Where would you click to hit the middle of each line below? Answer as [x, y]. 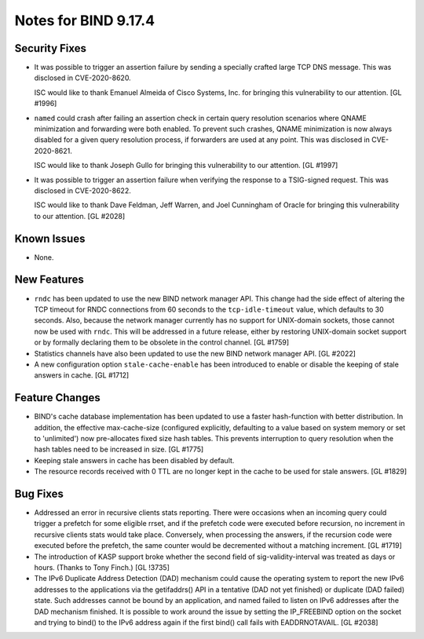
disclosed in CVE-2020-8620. [82, 78]
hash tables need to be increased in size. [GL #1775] [119, 449]
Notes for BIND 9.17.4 [85, 20]
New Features [49, 280]
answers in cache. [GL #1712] [82, 375]
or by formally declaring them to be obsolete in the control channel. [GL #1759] [162, 342]
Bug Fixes [39, 493]
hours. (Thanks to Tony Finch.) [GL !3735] [102, 568]
